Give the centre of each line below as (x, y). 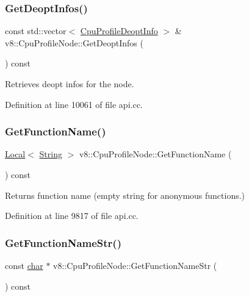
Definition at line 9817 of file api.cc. (72, 216)
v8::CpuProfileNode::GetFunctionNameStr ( (135, 265)
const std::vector (36, 31)
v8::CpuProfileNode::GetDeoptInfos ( (74, 42)
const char (24, 265)
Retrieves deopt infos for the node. (70, 84)
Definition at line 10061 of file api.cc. (74, 104)
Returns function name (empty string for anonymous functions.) (125, 195)
